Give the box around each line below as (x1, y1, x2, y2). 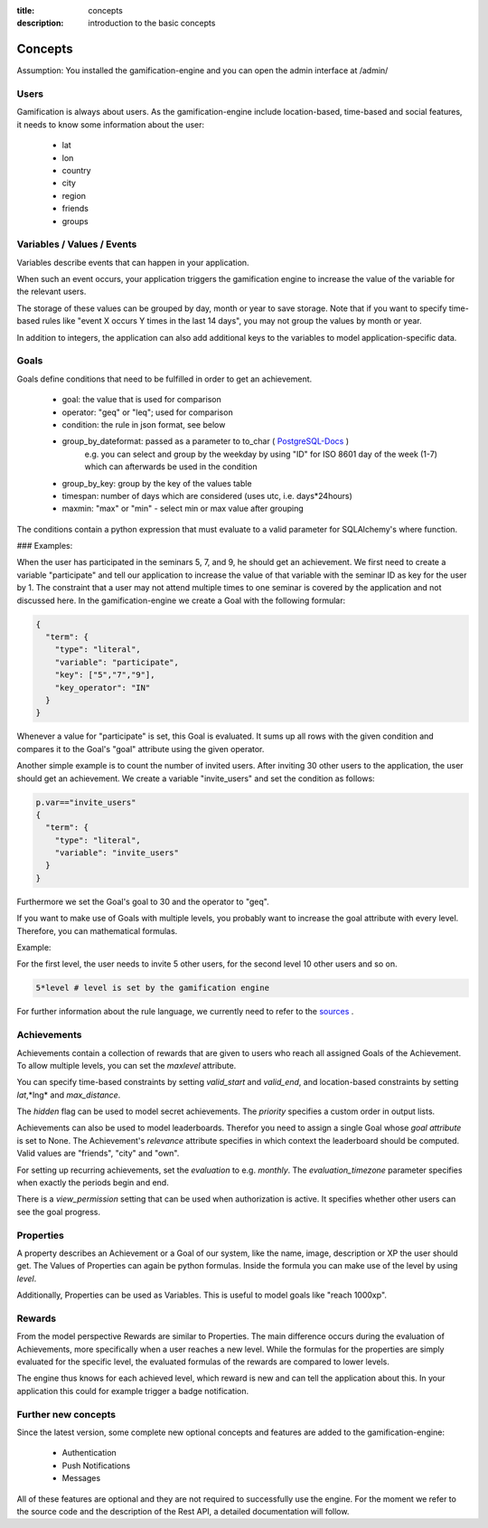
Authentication (61, 1448, 117, 1458)
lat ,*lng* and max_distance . (16, 1089, 121, 1100)
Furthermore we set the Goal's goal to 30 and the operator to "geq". (16, 896, 270, 907)
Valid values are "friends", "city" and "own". (16, 1148, 180, 1159)
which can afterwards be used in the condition (84, 461, 258, 472)
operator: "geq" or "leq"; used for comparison (61, 407, 234, 418)
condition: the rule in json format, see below (61, 419, 226, 429)
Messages (61, 1473, 101, 1484)
